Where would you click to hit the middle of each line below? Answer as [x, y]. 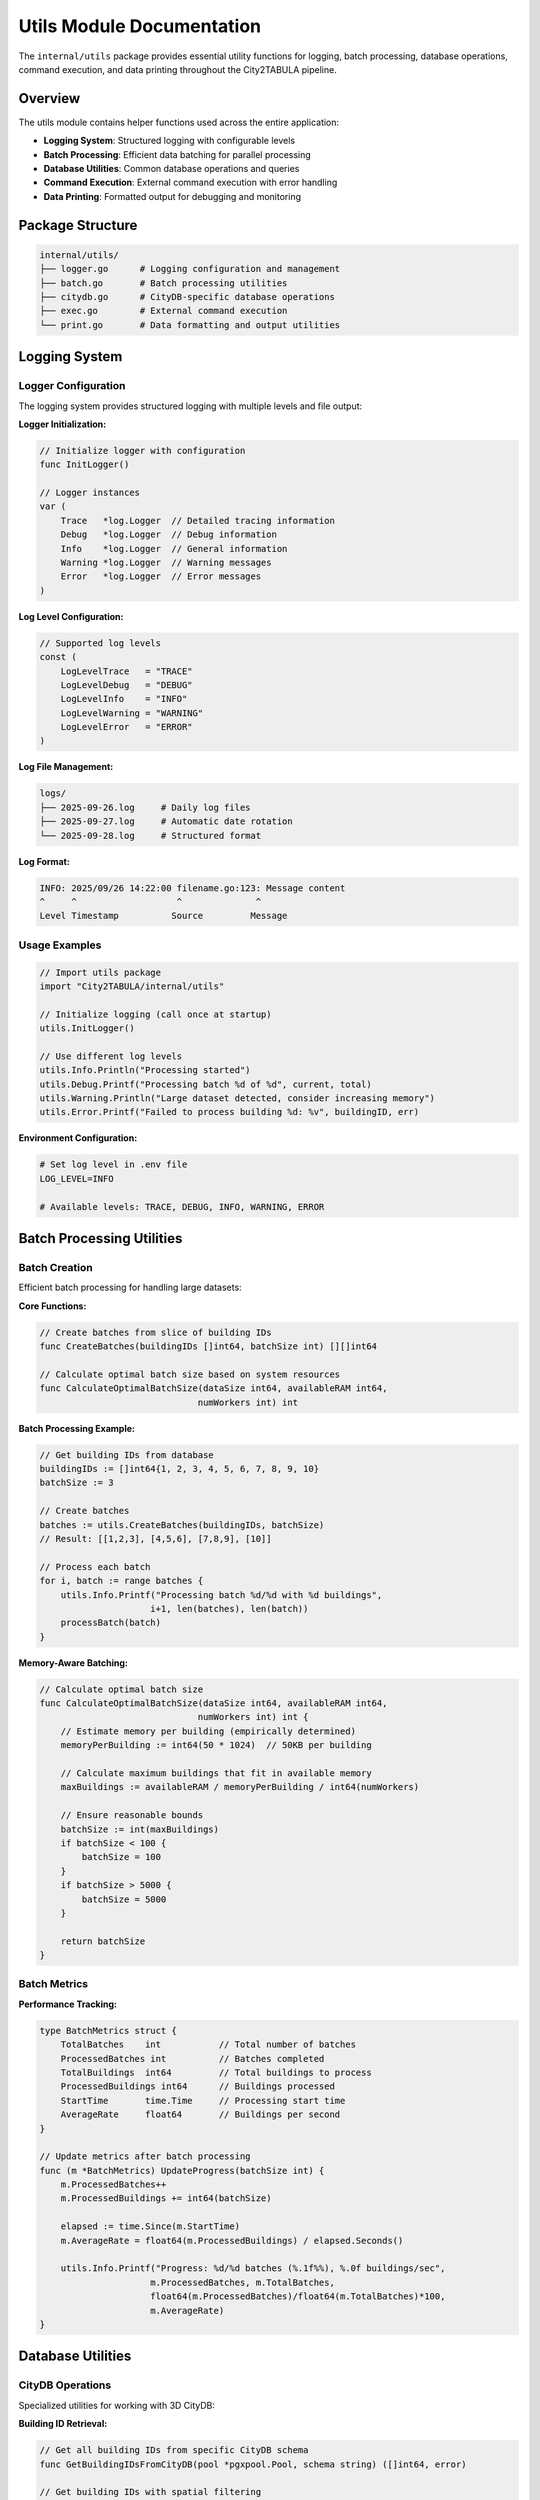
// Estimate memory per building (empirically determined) [208, 1731]
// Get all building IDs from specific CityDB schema [174, 2450]
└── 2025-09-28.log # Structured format [150, 835]
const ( [58, 657]
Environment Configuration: [78, 1138]
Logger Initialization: [62, 424]
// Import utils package [100, 972]
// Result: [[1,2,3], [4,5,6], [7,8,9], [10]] [155, 1538]
